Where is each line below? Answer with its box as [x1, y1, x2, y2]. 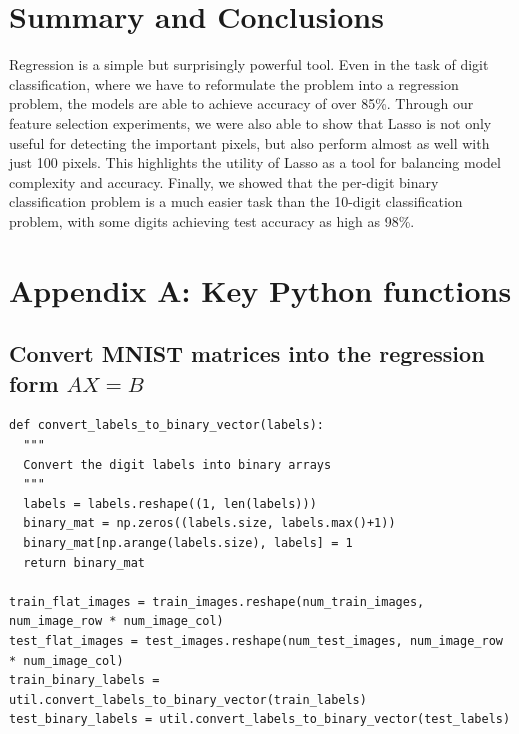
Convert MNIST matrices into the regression [9, 338, 485, 369]
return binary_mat [23, 555, 146, 570]
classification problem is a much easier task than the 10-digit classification [9, 191, 463, 212]
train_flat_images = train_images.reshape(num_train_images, [9, 594, 425, 609]
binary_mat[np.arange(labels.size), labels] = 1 [23, 536, 353, 550]
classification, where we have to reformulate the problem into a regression [9, 73, 459, 94]
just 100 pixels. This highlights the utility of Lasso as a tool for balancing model [9, 152, 501, 173]
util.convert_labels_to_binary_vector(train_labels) [9, 692, 367, 707]
